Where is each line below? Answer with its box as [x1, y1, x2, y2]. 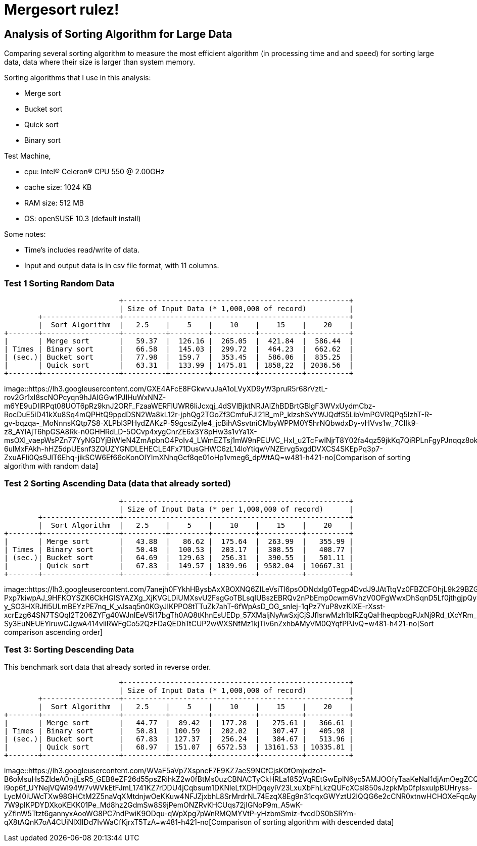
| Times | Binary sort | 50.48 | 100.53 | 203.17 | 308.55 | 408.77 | [4, 545, 354, 554]
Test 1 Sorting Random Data [4, 278, 115, 288]
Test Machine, [4, 152, 51, 161]
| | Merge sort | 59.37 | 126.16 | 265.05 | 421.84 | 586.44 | [4, 336, 354, 345]
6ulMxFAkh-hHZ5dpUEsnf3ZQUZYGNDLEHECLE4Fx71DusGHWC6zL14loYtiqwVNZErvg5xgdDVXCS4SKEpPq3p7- [4, 444, 383, 453]
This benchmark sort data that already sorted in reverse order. [4, 663, 211, 672]
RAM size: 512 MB [24, 198, 84, 208]
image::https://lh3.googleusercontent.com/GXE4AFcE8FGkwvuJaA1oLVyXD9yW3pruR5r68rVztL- [4, 384, 328, 393]
